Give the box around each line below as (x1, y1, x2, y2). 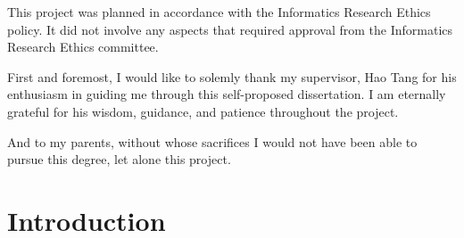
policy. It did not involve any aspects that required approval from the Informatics (7, 20, 453, 38)
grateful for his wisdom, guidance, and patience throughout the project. (7, 102, 399, 120)
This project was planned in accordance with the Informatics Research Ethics (7, 3, 431, 21)
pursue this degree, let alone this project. (7, 150, 231, 168)
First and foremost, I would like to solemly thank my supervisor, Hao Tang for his (7, 67, 457, 86)
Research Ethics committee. (7, 37, 159, 56)
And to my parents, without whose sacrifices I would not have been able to (7, 132, 418, 151)
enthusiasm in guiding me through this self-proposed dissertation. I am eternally (7, 85, 446, 103)
